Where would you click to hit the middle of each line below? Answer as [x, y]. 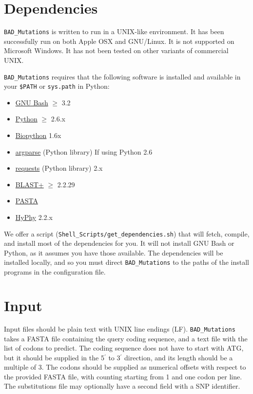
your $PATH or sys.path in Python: [57, 86]
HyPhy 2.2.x [34, 217]
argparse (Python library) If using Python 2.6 [84, 151]
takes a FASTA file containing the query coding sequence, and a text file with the [126, 338]
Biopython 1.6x [38, 135]
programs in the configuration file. [55, 272]
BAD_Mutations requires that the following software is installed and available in [122, 76]
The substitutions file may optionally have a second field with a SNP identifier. [122, 386]
